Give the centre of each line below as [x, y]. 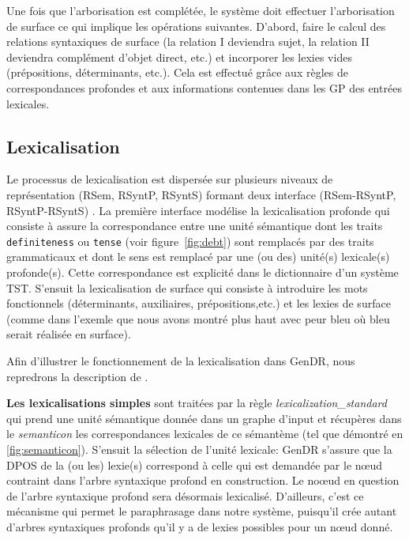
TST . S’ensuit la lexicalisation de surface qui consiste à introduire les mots [187, 287]
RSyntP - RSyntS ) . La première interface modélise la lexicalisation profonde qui [198, 210]
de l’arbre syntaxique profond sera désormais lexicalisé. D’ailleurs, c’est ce [185, 495]
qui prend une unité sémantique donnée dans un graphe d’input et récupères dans [204, 418]
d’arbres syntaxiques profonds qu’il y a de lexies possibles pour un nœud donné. [200, 526]
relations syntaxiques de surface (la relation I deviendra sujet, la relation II [188, 42]
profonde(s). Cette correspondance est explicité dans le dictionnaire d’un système [203, 272]
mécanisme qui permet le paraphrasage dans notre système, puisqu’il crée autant [202, 511]
